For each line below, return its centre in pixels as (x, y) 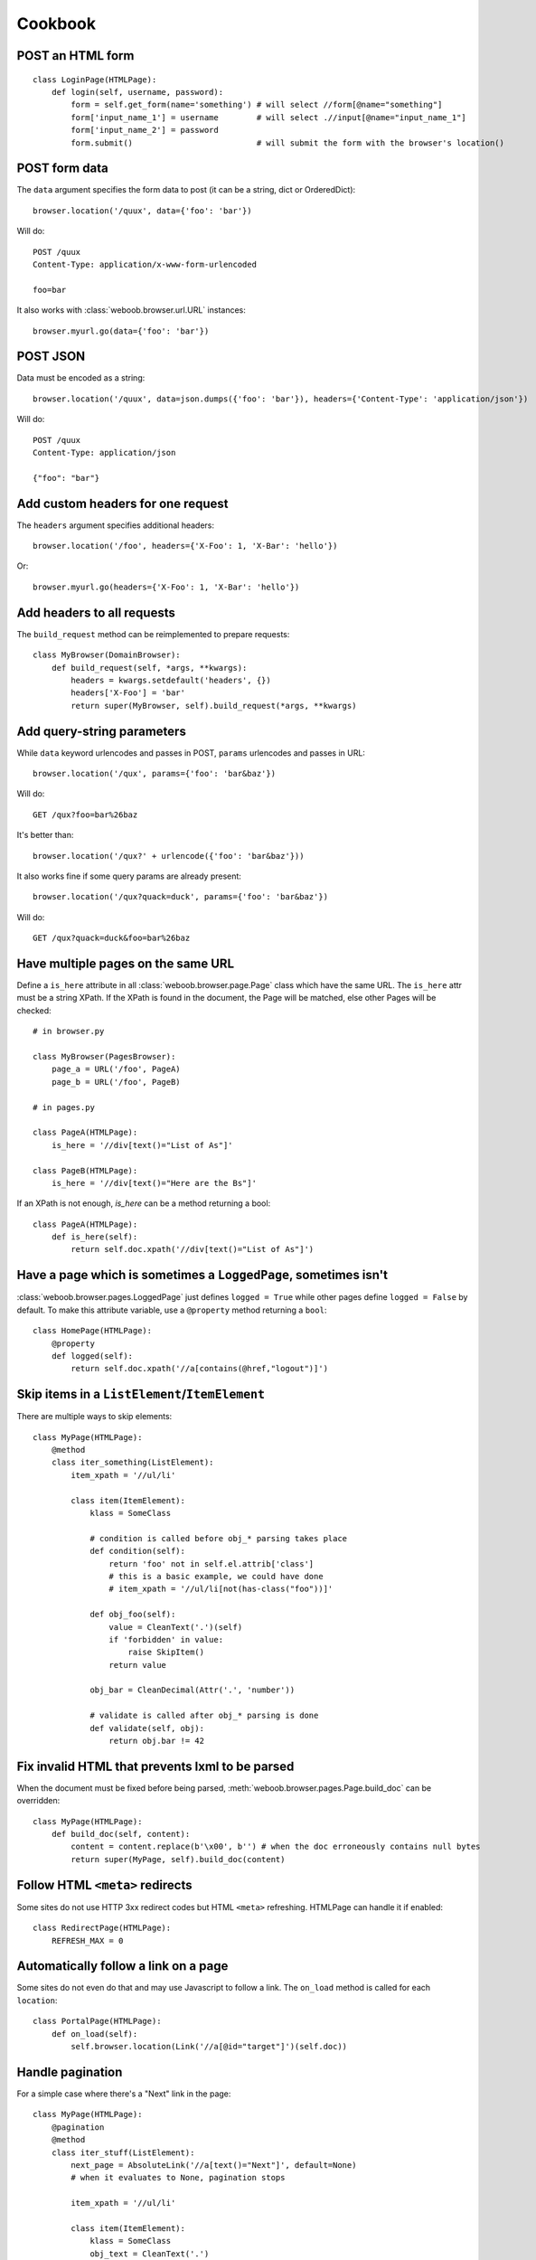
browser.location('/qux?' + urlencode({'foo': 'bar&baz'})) (169, 856)
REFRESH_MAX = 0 (87, 1940)
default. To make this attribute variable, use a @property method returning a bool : (172, 1310)
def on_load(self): (94, 2034)
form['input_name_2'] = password (145, 130)
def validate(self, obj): (147, 1728)
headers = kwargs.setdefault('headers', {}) (171, 680)
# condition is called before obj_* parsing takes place (219, 1538)
